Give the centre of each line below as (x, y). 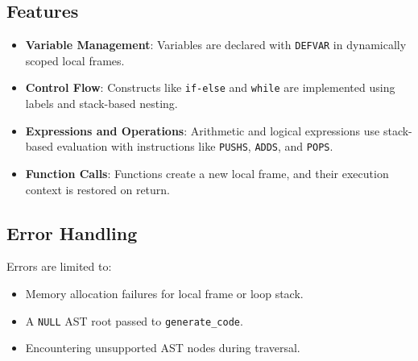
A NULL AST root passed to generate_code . (134, 320)
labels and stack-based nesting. (101, 104)
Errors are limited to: (59, 266)
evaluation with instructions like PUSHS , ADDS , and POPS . (195, 146)
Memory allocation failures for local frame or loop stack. (164, 293)
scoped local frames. (75, 60)
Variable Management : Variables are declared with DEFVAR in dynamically (216, 45)
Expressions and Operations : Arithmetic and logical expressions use (203, 130)
